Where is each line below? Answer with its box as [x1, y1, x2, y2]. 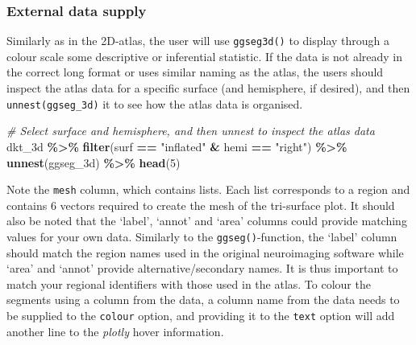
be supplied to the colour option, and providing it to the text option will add [6, 306, 395, 323]
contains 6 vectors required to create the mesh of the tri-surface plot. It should [6, 196, 395, 213]
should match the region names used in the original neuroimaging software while [6, 244, 404, 261]
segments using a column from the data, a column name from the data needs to [6, 291, 400, 308]
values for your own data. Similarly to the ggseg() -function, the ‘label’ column [6, 228, 397, 244]
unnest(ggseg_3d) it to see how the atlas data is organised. [6, 95, 303, 112]
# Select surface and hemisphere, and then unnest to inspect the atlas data [6, 122, 375, 139]
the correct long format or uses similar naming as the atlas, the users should [6, 64, 384, 80]
